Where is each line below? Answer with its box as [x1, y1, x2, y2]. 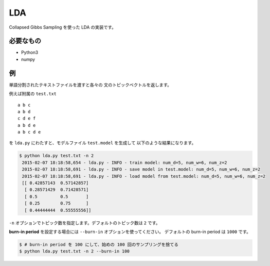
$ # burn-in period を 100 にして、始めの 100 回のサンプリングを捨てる [19, 242, 179, 247]
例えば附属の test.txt [9, 91, 57, 97]
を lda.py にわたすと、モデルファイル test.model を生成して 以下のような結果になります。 [9, 140, 197, 146]
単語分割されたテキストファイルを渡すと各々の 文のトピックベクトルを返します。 [9, 82, 172, 87]
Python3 [21, 50, 38, 55]
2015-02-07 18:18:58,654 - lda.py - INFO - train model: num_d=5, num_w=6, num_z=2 [22, 160, 227, 165]
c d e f [18, 116, 36, 121]
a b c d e [18, 129, 41, 135]
